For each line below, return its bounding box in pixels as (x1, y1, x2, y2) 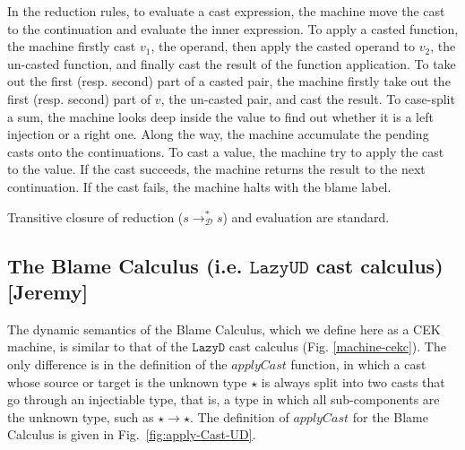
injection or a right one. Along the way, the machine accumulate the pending (7, 125, 429, 143)
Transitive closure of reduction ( (7, 207, 184, 226)
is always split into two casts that (261, 372, 445, 391)
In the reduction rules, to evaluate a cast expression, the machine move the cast (7, 2, 445, 20)
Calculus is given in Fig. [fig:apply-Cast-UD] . (7, 425, 256, 444)
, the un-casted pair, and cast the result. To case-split (160, 89, 455, 108)
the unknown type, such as (7, 407, 154, 426)
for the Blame (352, 407, 428, 426)
